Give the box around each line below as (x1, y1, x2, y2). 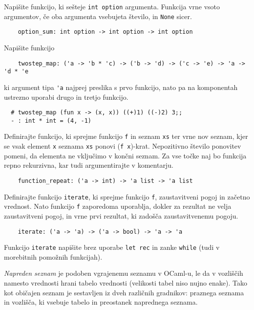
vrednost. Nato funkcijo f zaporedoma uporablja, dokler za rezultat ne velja (4, 201, 232, 211)
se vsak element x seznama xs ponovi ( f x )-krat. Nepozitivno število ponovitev (4, 141, 241, 151)
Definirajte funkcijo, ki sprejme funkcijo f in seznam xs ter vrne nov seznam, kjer (4, 131, 248, 141)
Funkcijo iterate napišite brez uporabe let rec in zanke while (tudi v (4, 242, 220, 252)
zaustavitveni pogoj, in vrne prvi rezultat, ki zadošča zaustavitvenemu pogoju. (4, 210, 238, 221)
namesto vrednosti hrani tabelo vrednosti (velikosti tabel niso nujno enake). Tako (4, 278, 247, 288)
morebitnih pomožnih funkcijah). (4, 251, 103, 262)
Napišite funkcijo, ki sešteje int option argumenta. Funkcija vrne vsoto (4, 1, 220, 11)
